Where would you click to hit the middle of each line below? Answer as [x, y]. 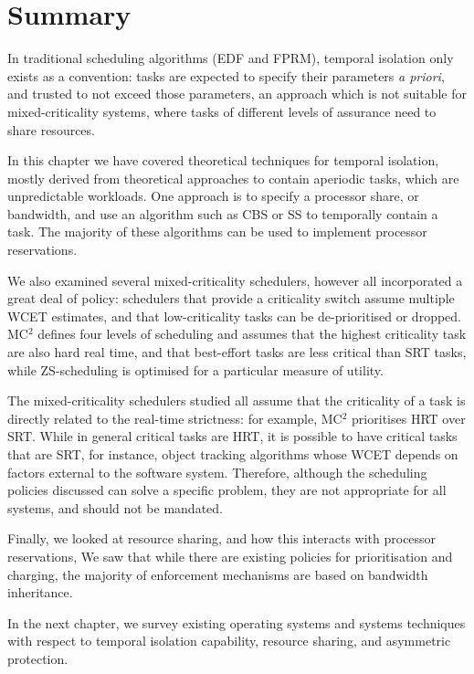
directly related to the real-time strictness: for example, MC [175, 418]
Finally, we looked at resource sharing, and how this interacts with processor [222, 538]
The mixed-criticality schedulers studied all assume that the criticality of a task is [237, 400]
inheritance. [40, 592]
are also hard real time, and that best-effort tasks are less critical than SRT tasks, [237, 352]
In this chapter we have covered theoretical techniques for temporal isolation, [223, 160]
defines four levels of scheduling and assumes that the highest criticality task [252, 334]
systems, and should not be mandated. [115, 507]
